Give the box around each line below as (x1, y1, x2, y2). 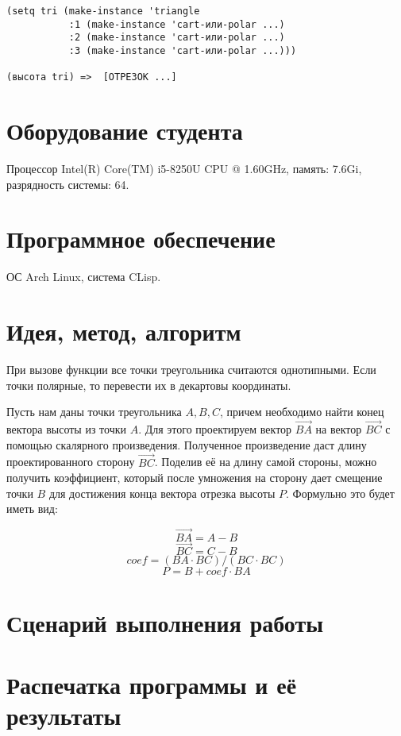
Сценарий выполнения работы (6, 606, 324, 638)
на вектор (315, 421, 362, 437)
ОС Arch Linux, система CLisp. (6, 268, 161, 285)
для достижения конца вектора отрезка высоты (48, 484, 276, 501)
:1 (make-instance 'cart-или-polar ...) (68, 18, 285, 30)
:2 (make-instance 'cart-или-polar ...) (68, 32, 285, 44)
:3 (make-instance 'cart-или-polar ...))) (68, 44, 297, 56)
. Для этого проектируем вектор (138, 421, 292, 437)
